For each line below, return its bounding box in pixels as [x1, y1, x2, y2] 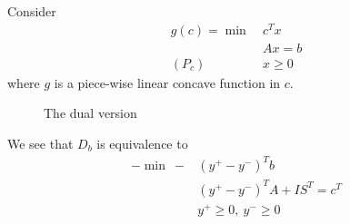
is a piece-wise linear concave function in [54, 73, 281, 92]
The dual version [44, 103, 137, 122]
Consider [7, 2, 56, 20]
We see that [7, 133, 74, 152]
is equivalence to [96, 133, 188, 152]
